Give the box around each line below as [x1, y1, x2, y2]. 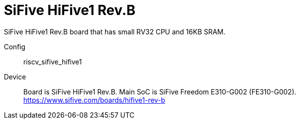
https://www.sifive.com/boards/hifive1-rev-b [23, 95, 165, 104]
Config [4, 42, 26, 51]
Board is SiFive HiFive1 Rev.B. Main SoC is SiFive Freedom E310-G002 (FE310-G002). [23, 87, 297, 96]
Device [4, 72, 26, 81]
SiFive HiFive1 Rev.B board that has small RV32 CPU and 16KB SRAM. [4, 27, 226, 36]
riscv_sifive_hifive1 [23, 57, 82, 66]
